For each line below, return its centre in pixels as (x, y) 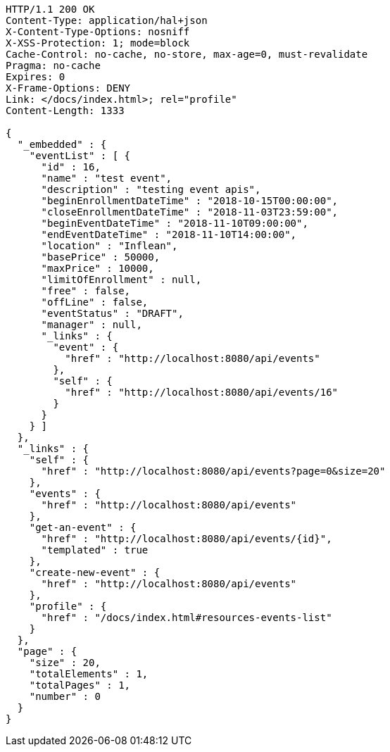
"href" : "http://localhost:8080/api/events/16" (202, 392)
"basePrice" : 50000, (101, 257)
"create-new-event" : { (95, 572)
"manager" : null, (92, 325)
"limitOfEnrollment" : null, (121, 280)
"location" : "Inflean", (109, 246)
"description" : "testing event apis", (151, 189)
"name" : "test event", (107, 178)
